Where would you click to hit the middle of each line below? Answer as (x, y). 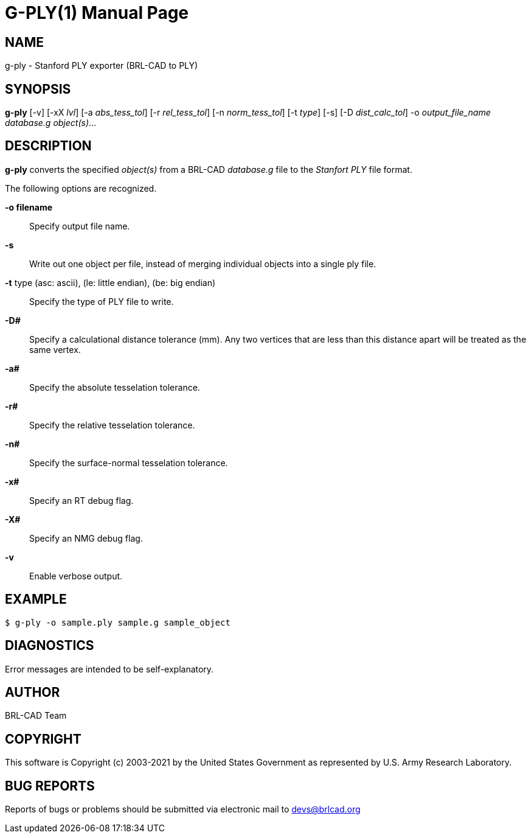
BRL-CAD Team (36, 716)
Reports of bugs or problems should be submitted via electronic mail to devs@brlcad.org (183, 809)
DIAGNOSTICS (50, 646)
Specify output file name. (80, 226)
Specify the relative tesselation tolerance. (112, 425)
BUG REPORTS (50, 786)
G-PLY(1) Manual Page (97, 13)
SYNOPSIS (38, 89)
